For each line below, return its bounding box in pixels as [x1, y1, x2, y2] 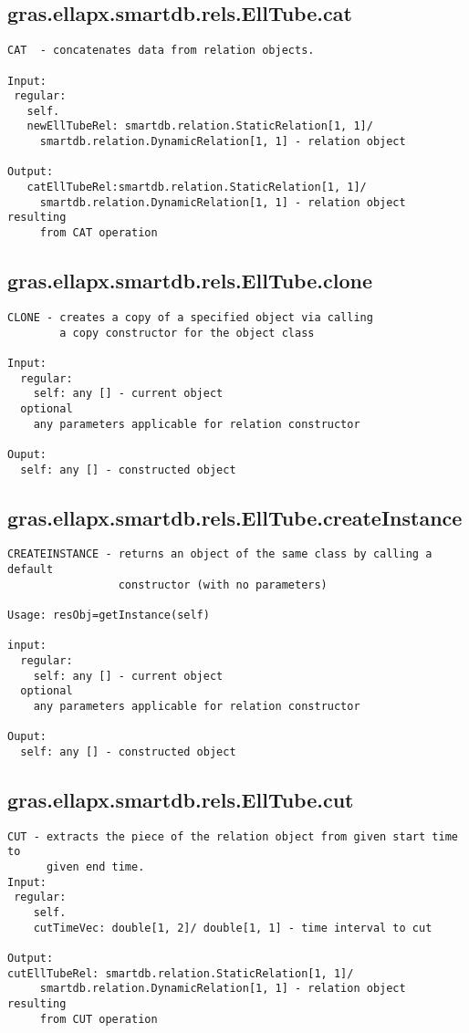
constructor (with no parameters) [118, 578, 328, 591]
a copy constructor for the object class [59, 326, 315, 339]
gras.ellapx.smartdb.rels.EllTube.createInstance [7, 503, 463, 531]
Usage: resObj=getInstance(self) [7, 608, 210, 621]
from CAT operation [39, 226, 158, 240]
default [7, 563, 54, 577]
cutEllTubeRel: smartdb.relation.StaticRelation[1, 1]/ [7, 966, 354, 980]
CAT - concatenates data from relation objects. [7, 44, 315, 57]
